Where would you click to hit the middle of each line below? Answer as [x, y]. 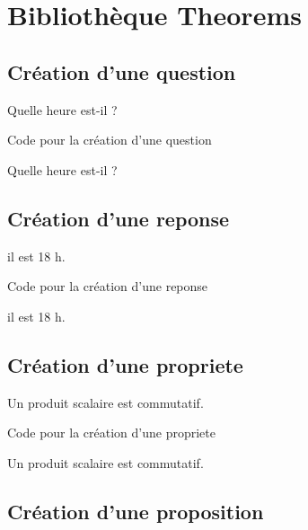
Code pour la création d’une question [110, 140]
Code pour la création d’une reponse [108, 286]
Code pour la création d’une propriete [111, 433]
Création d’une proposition [136, 511]
